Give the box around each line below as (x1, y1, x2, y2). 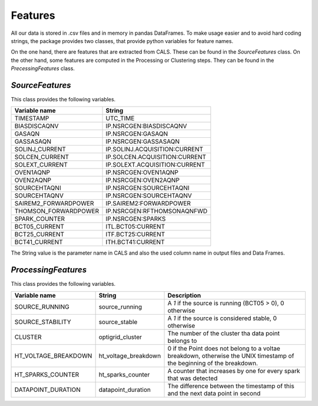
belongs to (167, 336, 197, 345)
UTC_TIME (105, 114, 135, 123)
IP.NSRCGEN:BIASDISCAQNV (105, 122, 187, 130)
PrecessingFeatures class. (11, 65, 75, 72)
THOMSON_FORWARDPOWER (14, 207, 100, 215)
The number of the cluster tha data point (167, 329, 280, 337)
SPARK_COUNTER (14, 215, 65, 223)
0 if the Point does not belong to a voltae (167, 344, 281, 352)
